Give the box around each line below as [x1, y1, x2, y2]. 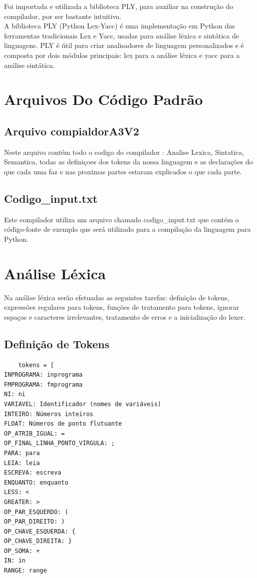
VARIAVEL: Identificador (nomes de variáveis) [4, 400, 161, 408]
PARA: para [4, 449, 40, 457]
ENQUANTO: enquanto [4, 479, 68, 486]
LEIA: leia [4, 459, 40, 467]
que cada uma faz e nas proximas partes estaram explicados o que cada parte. [4, 166, 242, 176]
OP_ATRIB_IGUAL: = [4, 430, 65, 437]
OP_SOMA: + [4, 547, 40, 555]
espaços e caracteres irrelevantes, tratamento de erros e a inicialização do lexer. [4, 311, 246, 322]
